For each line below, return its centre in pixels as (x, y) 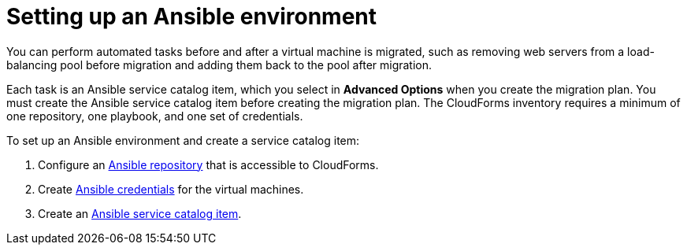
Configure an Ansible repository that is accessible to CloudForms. (208, 164)
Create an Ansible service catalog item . (140, 213)
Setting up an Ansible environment (191, 17)
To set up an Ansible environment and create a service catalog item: (183, 140)
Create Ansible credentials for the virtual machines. (171, 189)
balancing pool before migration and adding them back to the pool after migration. (219, 65)
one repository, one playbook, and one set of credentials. (155, 116)
